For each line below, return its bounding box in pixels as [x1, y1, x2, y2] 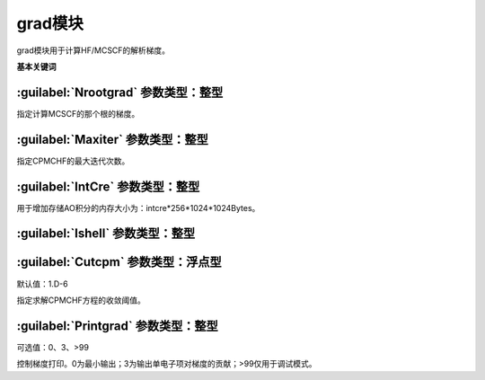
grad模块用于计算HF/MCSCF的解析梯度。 [16, 45, 171, 56]
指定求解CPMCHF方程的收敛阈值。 [16, 295, 145, 305]
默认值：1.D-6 [16, 278, 68, 289]
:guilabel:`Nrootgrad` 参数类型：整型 [16, 84, 224, 100]
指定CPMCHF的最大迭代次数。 [16, 155, 130, 166]
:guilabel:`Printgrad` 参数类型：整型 [16, 318, 219, 333]
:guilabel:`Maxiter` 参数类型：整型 [16, 131, 208, 147]
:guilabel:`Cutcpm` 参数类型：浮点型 [16, 254, 222, 270]
